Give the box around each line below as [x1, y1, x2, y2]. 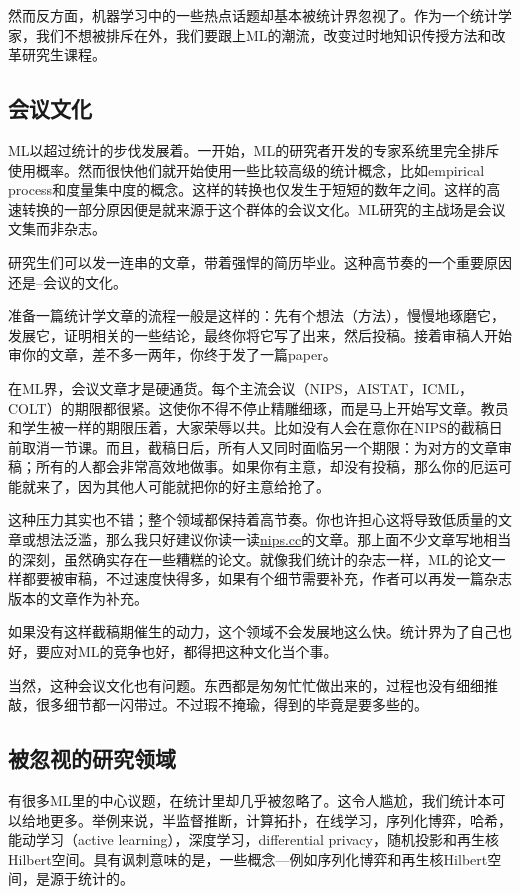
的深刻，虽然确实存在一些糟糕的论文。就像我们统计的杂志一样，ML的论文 [8, 548, 492, 569]
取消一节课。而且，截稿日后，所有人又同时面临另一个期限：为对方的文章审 [21, 436, 512, 457]
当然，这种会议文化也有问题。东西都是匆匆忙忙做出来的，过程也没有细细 [8, 674, 484, 695]
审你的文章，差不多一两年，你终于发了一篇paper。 [8, 344, 337, 365]
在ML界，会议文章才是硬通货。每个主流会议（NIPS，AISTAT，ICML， [8, 377, 473, 398]
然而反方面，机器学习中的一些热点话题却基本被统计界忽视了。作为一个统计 [8, 5, 498, 25]
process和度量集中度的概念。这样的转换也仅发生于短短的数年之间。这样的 [8, 179, 487, 200]
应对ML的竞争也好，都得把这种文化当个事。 [49, 641, 338, 662]
